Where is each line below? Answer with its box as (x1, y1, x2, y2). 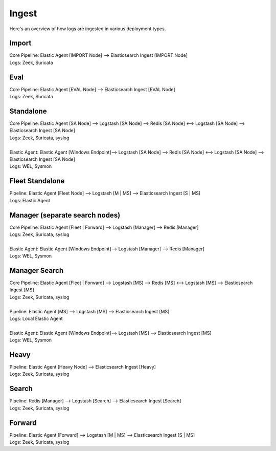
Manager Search (9, 266, 64, 275)
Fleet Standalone (9, 177, 65, 185)
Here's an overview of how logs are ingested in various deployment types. (9, 26, 166, 32)
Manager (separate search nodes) (9, 210, 121, 220)
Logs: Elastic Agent (9, 197, 51, 203)
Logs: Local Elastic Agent (9, 315, 63, 322)
